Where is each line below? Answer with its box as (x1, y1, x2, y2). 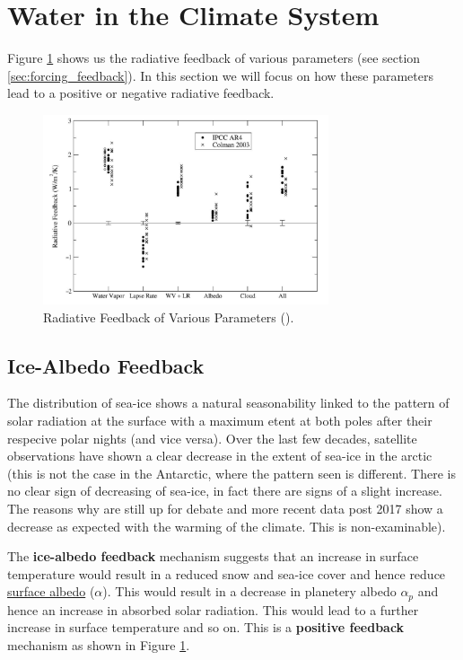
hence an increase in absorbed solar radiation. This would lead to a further (7, 600, 419, 619)
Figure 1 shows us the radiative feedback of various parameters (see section (7, 48, 421, 67)
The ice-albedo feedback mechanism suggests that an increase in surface (7, 547, 419, 566)
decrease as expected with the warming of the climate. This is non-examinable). (7, 516, 446, 535)
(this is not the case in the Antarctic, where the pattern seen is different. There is (7, 463, 456, 482)
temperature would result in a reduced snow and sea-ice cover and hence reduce (7, 564, 446, 583)
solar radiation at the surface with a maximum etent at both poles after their (7, 411, 432, 430)
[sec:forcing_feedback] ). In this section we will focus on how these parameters (7, 66, 433, 84)
